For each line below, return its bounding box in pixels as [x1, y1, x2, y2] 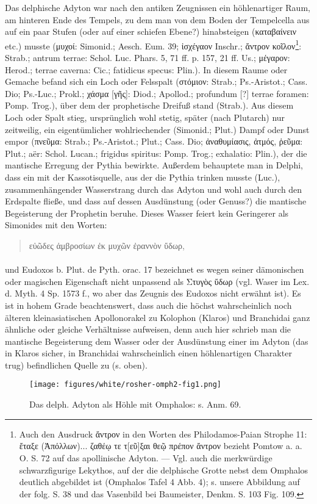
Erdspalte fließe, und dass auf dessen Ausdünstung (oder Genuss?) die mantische [5, 195, 307, 207]
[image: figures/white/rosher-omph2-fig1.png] [29, 380, 221, 389]
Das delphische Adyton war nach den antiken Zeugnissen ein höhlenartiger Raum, [5, 1, 310, 13]
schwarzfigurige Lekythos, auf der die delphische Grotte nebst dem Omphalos [19, 463, 308, 476]
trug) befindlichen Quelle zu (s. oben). [5, 358, 148, 371]
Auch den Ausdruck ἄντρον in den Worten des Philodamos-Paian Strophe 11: [19, 427, 307, 440]
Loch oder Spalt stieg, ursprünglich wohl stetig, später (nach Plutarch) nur [5, 111, 285, 123]
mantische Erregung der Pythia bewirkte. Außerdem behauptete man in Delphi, [5, 159, 303, 171]
